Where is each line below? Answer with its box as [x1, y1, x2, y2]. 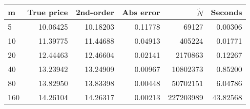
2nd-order [76, 6, 114, 18]
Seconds [210, 6, 242, 18]
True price [27, 6, 68, 18]
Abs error [122, 6, 160, 18]
